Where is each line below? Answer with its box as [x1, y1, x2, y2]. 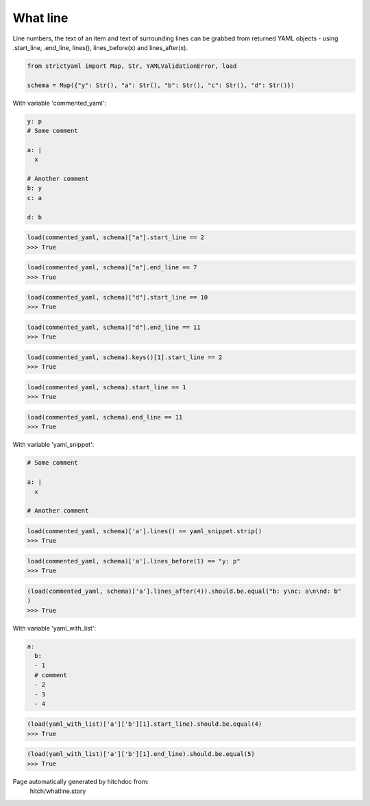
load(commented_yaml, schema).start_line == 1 [27, 384, 186, 391]
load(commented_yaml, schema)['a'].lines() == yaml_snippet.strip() [27, 527, 262, 535]
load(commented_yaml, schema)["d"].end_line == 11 [27, 323, 201, 332]
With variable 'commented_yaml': [12, 99, 106, 107]
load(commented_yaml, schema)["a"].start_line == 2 [27, 234, 205, 241]
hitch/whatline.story [29, 787, 86, 795]
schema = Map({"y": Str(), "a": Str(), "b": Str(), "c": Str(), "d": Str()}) [27, 81, 295, 89]
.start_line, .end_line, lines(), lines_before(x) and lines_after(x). [12, 43, 188, 51]
